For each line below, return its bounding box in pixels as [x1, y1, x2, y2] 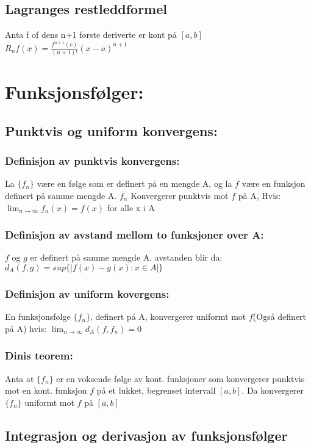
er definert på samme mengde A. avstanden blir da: [30, 251, 223, 264]
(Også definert [252, 310, 307, 323]
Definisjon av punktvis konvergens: [5, 153, 180, 168]
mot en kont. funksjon [5, 384, 87, 397]
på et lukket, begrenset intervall [96, 384, 216, 397]
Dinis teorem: [5, 348, 73, 363]
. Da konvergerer [241, 384, 304, 397]
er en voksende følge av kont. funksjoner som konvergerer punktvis [56, 372, 305, 385]
